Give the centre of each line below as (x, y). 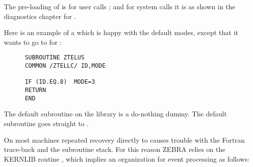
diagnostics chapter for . (40, 16)
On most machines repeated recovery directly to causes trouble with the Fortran (124, 139)
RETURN (35, 90)
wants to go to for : (33, 42)
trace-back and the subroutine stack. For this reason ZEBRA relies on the (115, 149)
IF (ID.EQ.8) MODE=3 (60, 82)
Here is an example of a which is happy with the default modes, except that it (121, 32)
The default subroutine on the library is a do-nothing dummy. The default (115, 114)
